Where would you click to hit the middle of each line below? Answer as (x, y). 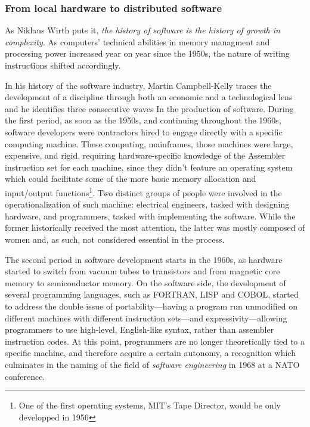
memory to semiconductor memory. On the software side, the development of (145, 282)
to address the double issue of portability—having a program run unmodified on (151, 306)
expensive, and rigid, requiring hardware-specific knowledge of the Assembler (145, 155)
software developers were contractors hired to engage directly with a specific (144, 131)
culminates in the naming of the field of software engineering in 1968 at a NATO (152, 364)
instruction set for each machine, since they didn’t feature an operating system (149, 167)
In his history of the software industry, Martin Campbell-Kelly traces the (138, 85)
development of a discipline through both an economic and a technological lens (149, 97)
